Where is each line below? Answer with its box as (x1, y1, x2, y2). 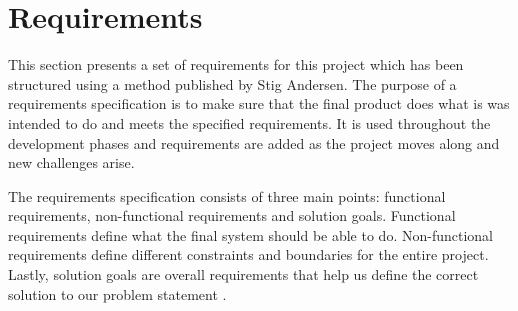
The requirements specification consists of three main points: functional (8, 185, 446, 206)
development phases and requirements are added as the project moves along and (8, 132, 500, 153)
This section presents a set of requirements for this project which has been (8, 54, 464, 75)
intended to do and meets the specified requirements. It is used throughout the (8, 112, 491, 133)
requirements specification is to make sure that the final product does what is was (8, 93, 510, 114)
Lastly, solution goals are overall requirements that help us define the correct (8, 264, 479, 285)
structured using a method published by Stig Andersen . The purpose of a (8, 73, 457, 94)
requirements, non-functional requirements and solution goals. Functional (8, 205, 456, 226)
